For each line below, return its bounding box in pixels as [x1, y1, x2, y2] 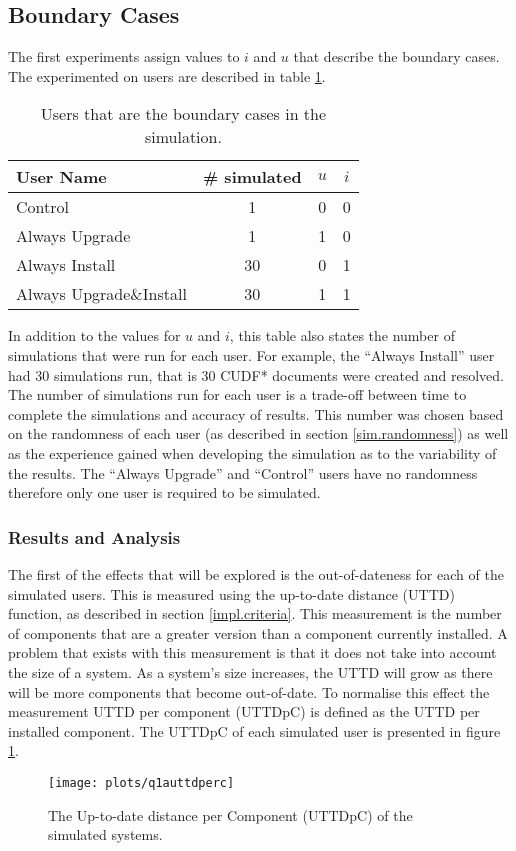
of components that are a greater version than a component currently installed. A [8, 622, 508, 643]
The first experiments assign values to [8, 46, 240, 67]
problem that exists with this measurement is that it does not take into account [8, 642, 497, 663]
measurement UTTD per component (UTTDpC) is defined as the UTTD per [8, 701, 480, 722]
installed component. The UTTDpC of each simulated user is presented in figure [8, 720, 501, 741]
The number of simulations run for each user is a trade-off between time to [8, 384, 467, 405]
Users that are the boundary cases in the [40, 102, 327, 126]
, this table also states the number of [229, 325, 455, 346]
